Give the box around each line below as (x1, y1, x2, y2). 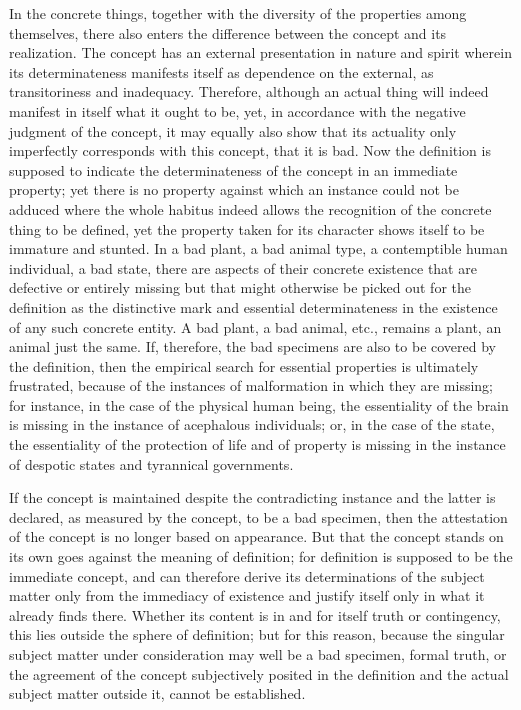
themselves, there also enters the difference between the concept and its (9, 22, 447, 43)
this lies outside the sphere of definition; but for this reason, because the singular (9, 624, 505, 645)
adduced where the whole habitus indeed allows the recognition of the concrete (9, 198, 492, 219)
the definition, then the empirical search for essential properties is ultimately (9, 355, 479, 376)
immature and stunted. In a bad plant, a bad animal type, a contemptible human (9, 238, 508, 259)
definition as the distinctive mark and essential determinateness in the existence (9, 296, 498, 317)
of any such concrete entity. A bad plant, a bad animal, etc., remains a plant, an (9, 316, 502, 337)
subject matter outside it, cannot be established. (9, 683, 306, 704)
